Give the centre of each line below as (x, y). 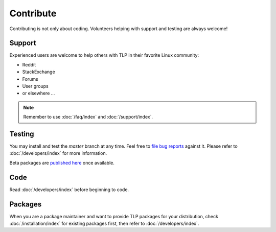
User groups (35, 86)
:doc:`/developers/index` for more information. (58, 153)
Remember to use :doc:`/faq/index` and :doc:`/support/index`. (88, 117)
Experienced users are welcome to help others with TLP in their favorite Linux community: (104, 55)
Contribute (33, 13)
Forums (30, 79)
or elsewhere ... (39, 93)
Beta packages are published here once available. (62, 163)
